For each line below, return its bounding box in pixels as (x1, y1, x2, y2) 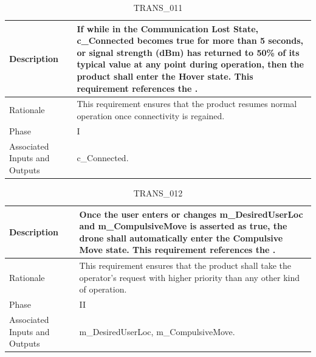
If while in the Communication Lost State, (77, 22, 259, 35)
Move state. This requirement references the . (79, 243, 276, 256)
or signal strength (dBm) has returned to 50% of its (77, 46, 300, 58)
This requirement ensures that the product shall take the (79, 259, 292, 272)
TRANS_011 (133, 1, 183, 13)
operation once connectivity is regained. (77, 109, 225, 122)
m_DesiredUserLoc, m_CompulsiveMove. (79, 325, 235, 338)
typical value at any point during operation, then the (77, 58, 304, 71)
